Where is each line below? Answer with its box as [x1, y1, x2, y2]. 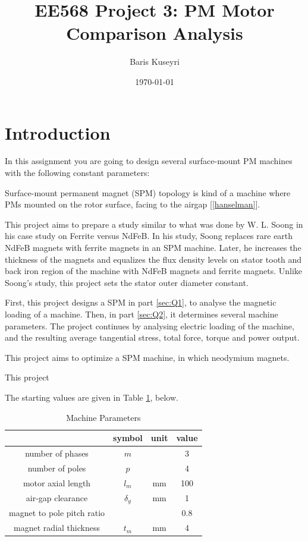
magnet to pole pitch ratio [9, 507, 105, 519]
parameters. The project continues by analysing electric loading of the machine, [5, 319, 294, 332]
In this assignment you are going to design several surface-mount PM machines [5, 155, 293, 167]
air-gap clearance [26, 491, 88, 504]
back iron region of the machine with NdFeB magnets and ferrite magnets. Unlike [5, 265, 303, 277]
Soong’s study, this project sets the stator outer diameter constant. [5, 276, 249, 288]
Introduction [5, 120, 111, 144]
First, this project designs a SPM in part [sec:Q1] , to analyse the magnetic [5, 296, 276, 309]
